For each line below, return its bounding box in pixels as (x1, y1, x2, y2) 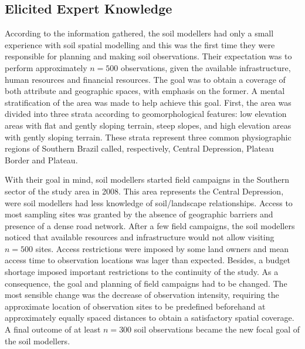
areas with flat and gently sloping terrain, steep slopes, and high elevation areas (5, 119, 292, 131)
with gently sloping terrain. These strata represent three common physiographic (5, 130, 292, 143)
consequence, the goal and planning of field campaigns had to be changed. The (5, 277, 287, 289)
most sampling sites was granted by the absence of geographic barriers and (5, 208, 273, 220)
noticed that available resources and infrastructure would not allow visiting (5, 231, 274, 243)
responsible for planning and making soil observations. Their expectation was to (5, 50, 292, 62)
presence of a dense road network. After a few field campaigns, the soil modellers (5, 219, 295, 231)
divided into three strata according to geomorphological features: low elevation (5, 108, 287, 120)
